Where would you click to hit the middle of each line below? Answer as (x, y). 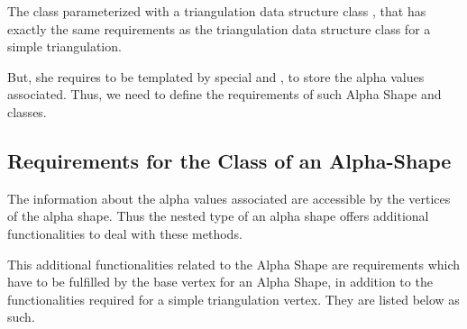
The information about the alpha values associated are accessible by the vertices (229, 198)
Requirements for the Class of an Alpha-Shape (229, 160)
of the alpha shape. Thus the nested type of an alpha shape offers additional (218, 216)
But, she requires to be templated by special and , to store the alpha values (216, 76)
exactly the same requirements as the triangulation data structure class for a (219, 28)
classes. (27, 111)
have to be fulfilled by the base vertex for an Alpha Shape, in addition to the (220, 282)
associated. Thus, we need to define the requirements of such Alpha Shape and (224, 94)
